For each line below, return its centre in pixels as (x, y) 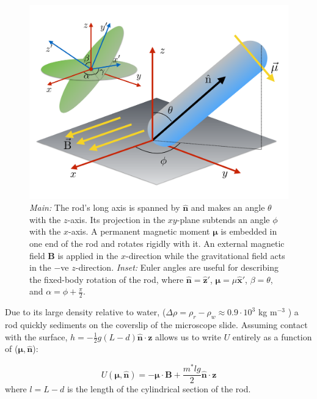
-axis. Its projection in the (116, 219)
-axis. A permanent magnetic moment (139, 231)
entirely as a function (272, 336)
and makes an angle (228, 207)
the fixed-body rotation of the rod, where (107, 279)
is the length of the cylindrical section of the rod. (159, 389)
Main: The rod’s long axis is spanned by (105, 207)
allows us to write (188, 336)
